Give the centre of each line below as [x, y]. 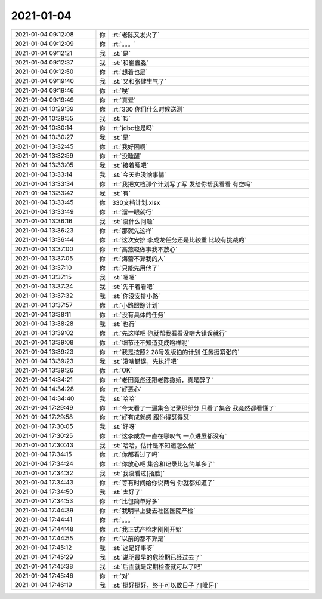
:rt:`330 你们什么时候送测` [148, 109]
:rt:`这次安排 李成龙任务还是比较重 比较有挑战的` [179, 240]
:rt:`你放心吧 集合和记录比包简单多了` [163, 464]
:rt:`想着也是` [130, 72]
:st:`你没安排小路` [136, 296]
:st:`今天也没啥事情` [139, 174]
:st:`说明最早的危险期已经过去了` [157, 557]
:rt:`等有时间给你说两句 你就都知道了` [163, 483]
